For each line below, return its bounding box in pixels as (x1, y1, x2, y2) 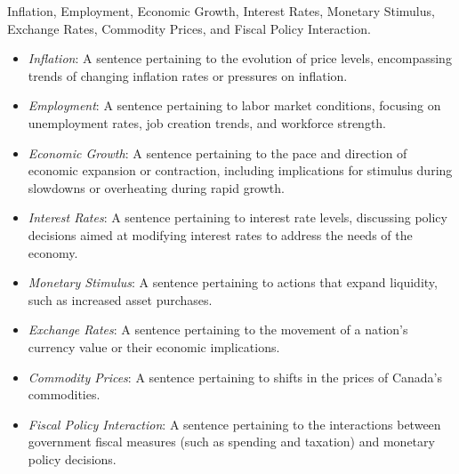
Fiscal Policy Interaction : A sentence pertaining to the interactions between (28, 414, 441, 433)
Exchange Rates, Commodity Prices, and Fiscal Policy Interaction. (7, 19, 371, 37)
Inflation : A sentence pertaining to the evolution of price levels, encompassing (28, 49, 452, 68)
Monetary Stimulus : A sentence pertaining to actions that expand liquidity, (28, 273, 438, 292)
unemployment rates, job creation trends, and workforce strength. (28, 113, 387, 132)
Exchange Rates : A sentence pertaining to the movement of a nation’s (28, 320, 408, 339)
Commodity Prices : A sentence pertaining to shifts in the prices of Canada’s (28, 367, 443, 386)
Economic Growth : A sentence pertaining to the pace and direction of (28, 143, 407, 162)
